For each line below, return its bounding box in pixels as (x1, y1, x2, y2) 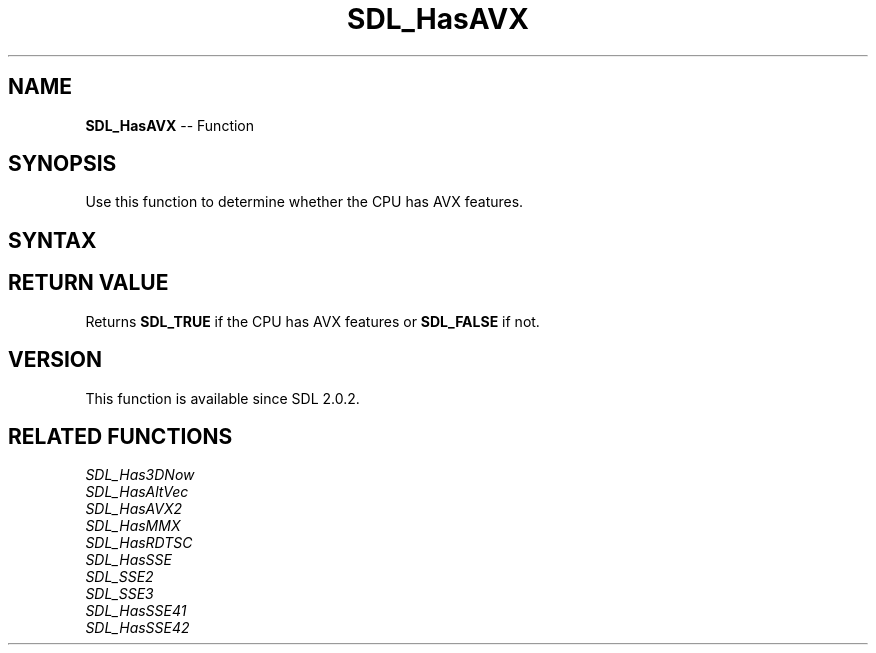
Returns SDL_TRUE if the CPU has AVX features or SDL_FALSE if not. (85, 312, 540, 330)
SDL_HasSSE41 (85, 602, 187, 620)
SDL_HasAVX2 (85, 500, 183, 518)
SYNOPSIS (8, 151, 117, 177)
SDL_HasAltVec (85, 483, 189, 501)
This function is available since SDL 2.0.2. (85, 389, 360, 407)
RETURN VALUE (8, 270, 169, 296)
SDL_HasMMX (85, 517, 181, 535)
